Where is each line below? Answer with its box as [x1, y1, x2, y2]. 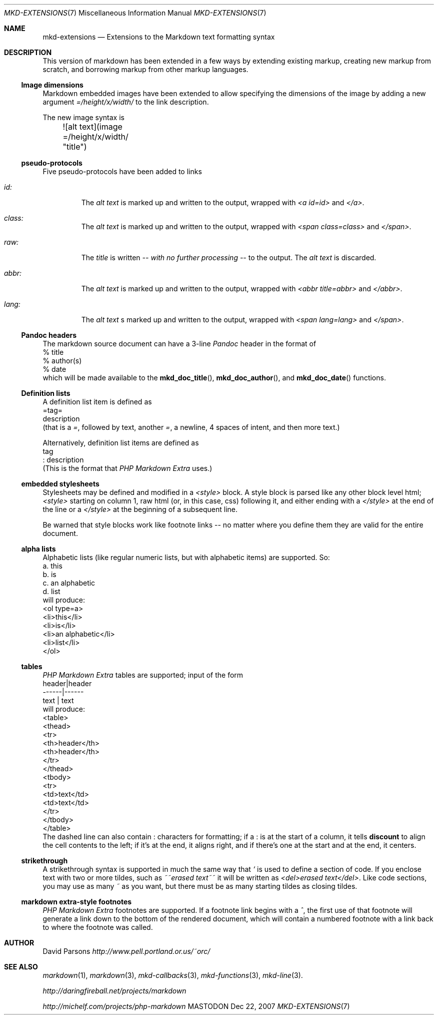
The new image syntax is [42, 113, 124, 122]
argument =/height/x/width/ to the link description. [42, 98, 209, 106]
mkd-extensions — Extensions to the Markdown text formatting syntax [42, 33, 275, 41]
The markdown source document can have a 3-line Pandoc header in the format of [42, 339, 316, 348]
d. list [42, 587, 60, 596]
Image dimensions [21, 81, 83, 89]
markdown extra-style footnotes [21, 897, 132, 906]
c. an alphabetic [42, 579, 95, 587]
